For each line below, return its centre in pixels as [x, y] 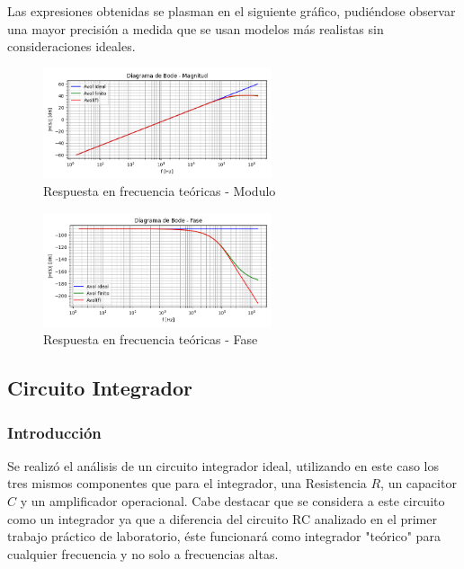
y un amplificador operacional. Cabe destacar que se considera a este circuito [232, 501]
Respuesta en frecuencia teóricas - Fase [151, 339]
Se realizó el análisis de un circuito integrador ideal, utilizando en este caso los [223, 465]
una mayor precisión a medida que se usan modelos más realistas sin [196, 28]
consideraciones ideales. [71, 46]
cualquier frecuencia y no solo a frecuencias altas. [143, 553]
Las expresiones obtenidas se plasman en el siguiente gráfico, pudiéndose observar [232, 11]
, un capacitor [419, 483]
